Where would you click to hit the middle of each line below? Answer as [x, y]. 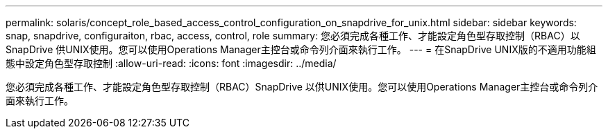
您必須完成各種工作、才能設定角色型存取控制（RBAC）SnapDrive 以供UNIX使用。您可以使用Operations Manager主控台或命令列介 [302, 87]
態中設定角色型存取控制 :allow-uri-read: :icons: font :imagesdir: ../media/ [171, 63]
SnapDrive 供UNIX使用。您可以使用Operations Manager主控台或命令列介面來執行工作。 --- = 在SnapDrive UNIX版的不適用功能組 [301, 49]
